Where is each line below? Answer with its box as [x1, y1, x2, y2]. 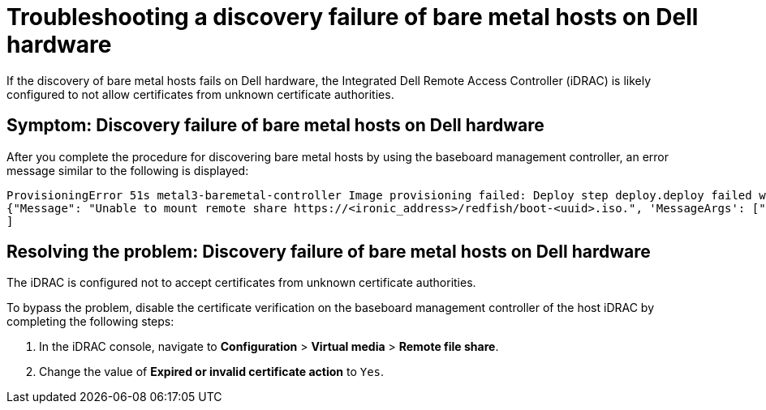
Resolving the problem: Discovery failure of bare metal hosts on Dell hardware [6, 241, 651, 263]
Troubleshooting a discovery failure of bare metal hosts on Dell [6, 3, 699, 31]
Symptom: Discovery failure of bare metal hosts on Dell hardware [6, 115, 544, 136]
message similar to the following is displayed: [6, 163, 249, 177]
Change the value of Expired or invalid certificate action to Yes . [39, 365, 385, 379]
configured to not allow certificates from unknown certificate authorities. [6, 87, 394, 101]
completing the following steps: [6, 314, 174, 329]
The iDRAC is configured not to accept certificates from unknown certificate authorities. [6, 275, 476, 290]
